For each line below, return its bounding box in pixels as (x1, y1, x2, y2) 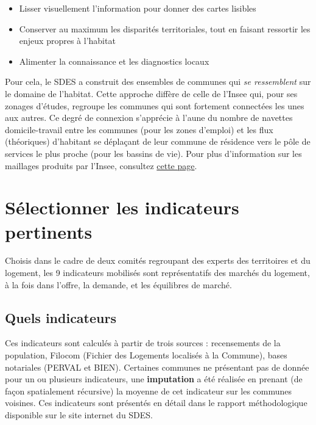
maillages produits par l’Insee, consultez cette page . (5, 159, 197, 172)
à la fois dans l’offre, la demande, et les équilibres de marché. (5, 278, 232, 291)
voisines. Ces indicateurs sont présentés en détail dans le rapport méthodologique (5, 396, 307, 409)
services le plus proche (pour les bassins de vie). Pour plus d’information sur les (5, 147, 302, 159)
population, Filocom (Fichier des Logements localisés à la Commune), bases (5, 349, 287, 361)
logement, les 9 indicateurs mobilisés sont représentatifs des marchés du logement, (5, 266, 310, 279)
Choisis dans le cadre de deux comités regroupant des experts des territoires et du (5, 254, 311, 267)
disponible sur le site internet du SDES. (5, 408, 153, 421)
